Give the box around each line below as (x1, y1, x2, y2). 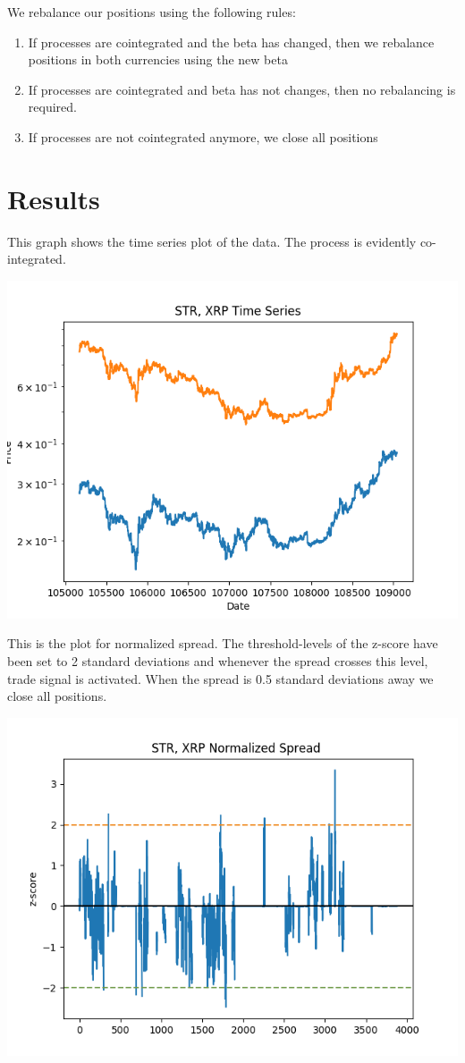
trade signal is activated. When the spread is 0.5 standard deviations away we (7, 669, 434, 688)
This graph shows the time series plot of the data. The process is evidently (7, 232, 417, 250)
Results (7, 180, 100, 216)
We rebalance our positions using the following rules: (7, 3, 296, 21)
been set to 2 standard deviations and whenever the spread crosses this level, (7, 652, 428, 671)
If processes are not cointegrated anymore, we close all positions (28, 127, 378, 146)
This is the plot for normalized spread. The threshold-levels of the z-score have (7, 634, 438, 653)
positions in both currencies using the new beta (28, 50, 288, 69)
